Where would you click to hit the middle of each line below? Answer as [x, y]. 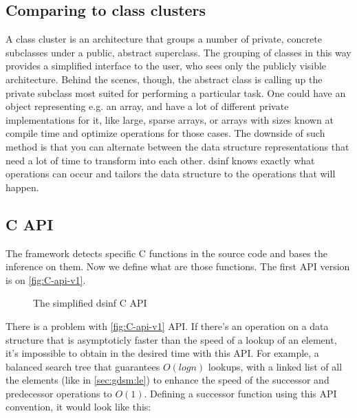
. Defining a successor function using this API [240, 393]
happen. [22, 187]
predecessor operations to [59, 393]
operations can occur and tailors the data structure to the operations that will [171, 174]
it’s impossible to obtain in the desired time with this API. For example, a [162, 353]
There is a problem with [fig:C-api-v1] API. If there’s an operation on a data [167, 326]
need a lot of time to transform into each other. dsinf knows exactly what [160, 160]
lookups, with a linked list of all [275, 366]
